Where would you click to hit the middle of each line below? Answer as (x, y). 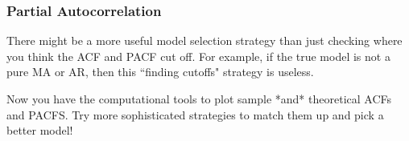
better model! (40, 130)
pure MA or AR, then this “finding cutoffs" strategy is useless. (160, 72)
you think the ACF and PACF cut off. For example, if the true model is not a (198, 56)
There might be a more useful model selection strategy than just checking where (204, 40)
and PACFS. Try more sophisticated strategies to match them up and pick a (195, 114)
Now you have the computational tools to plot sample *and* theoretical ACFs (199, 99)
